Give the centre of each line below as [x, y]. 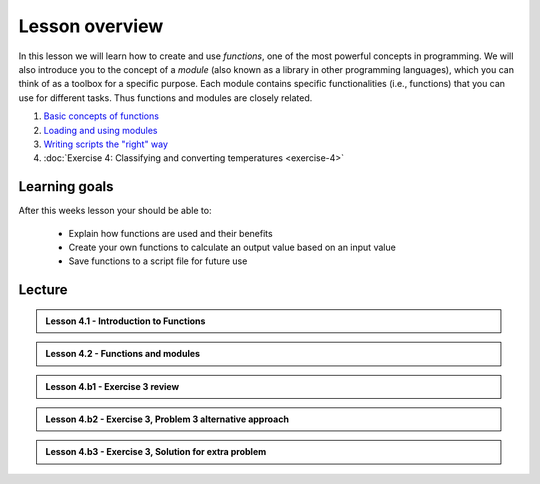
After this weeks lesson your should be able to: [115, 211]
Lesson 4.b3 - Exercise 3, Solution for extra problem [156, 452]
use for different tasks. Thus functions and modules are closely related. [165, 97]
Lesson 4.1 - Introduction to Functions [125, 321]
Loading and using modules [101, 130]
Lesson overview [91, 26]
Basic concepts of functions [101, 116]
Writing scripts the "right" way [106, 144]
